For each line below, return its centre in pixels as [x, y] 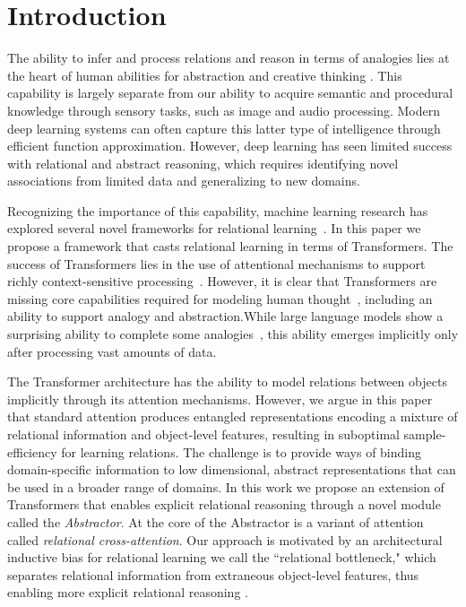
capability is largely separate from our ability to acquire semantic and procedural [230, 93]
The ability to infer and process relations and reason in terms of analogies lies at [229, 58]
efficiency [32, 451]
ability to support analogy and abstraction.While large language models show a [225, 316]
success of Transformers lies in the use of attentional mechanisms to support [216, 263]
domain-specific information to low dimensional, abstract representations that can [232, 469]
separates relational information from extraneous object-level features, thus [213, 574]
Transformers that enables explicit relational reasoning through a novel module [224, 504]
